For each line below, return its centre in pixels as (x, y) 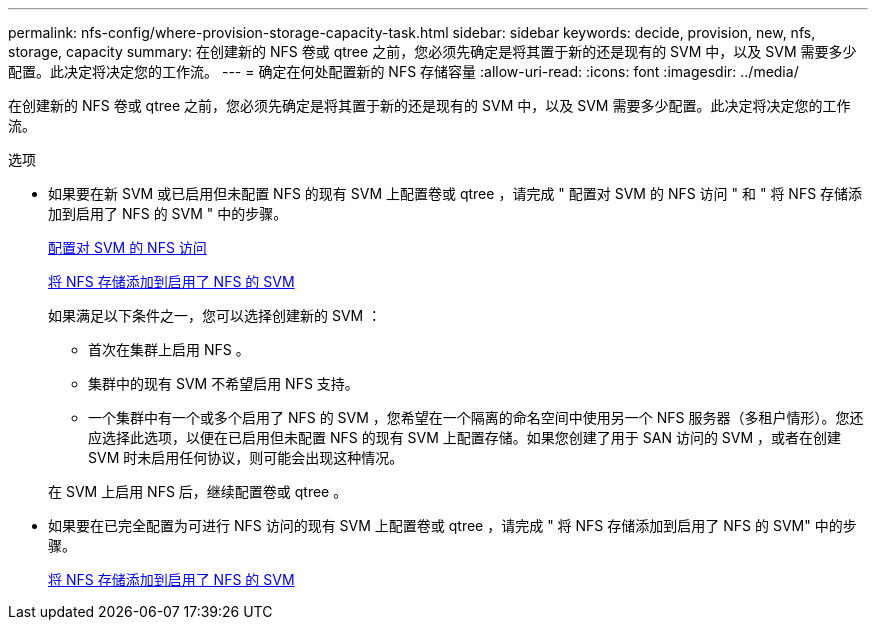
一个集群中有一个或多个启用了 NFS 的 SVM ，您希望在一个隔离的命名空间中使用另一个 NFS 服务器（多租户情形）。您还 (476, 417)
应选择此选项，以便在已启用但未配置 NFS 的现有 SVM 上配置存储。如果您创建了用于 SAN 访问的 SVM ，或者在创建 (465, 437)
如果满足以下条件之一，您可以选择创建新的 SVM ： (215, 315)
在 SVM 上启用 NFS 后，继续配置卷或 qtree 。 (198, 491)
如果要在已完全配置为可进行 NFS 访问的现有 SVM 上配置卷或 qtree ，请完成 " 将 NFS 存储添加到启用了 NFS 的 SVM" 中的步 (452, 525)
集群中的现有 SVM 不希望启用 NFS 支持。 (223, 383)
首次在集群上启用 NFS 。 (169, 349)
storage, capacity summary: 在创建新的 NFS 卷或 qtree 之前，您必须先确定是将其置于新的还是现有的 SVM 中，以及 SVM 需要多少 (432, 51)
